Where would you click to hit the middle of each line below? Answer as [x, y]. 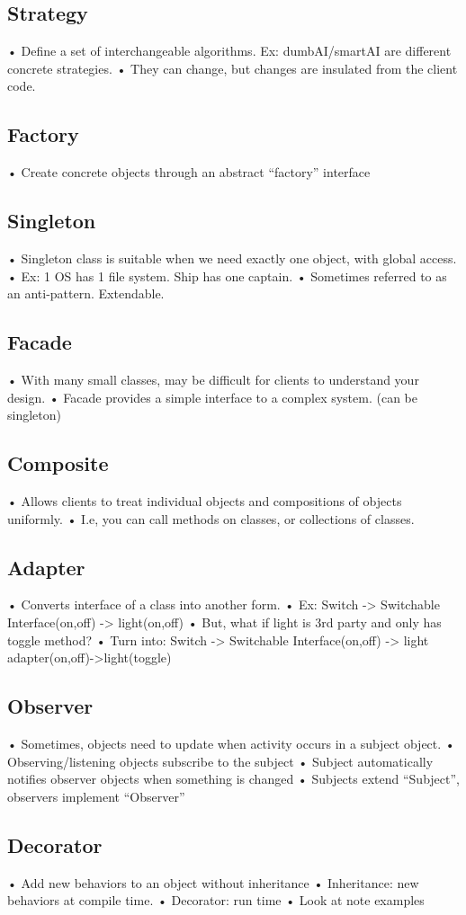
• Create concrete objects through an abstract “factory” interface [189, 172]
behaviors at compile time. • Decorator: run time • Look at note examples [216, 900]
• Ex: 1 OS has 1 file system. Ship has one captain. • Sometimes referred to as [227, 275]
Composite [58, 463]
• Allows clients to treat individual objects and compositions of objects [205, 500]
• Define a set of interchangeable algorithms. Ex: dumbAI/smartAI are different [229, 51]
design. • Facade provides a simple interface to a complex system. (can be [212, 397]
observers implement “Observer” [96, 796]
